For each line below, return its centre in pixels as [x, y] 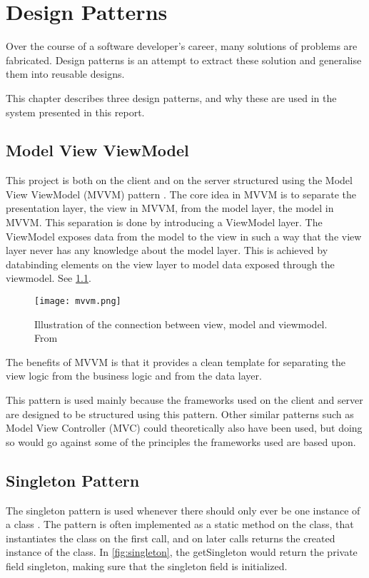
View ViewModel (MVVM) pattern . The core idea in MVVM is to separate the [181, 194]
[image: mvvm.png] [78, 301]
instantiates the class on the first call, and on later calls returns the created [171, 538]
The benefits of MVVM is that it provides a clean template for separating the [176, 361]
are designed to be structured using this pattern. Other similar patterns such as [180, 414]
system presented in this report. [75, 112]
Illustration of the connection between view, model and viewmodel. [181, 324]
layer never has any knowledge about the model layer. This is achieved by [167, 250]
